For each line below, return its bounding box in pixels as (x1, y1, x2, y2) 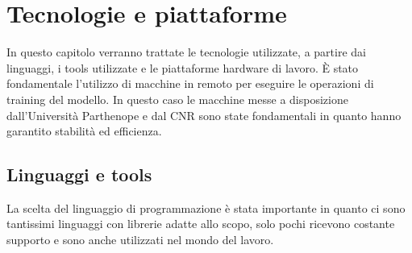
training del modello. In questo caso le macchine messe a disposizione (6, 90, 348, 107)
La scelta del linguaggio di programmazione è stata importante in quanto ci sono (6, 199, 406, 216)
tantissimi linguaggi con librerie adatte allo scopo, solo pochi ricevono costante (6, 215, 395, 232)
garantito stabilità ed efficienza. (6, 122, 162, 139)
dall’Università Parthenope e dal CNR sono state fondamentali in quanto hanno (6, 106, 402, 123)
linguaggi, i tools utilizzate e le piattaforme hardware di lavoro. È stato (6, 59, 359, 76)
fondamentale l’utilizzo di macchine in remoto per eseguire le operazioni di (6, 75, 374, 92)
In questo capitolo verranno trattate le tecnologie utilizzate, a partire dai (6, 44, 366, 60)
